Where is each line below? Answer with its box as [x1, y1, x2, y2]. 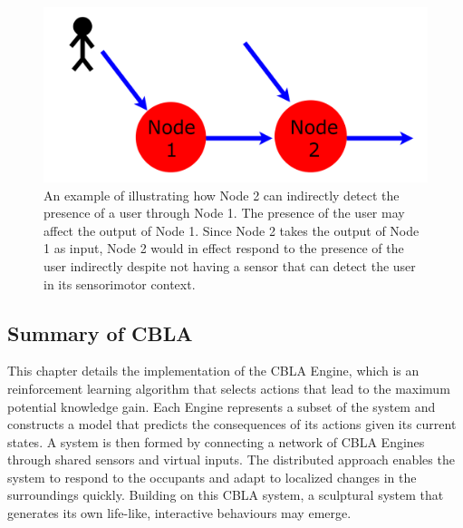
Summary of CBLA [7, 318, 193, 347]
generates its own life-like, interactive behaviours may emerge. [7, 504, 352, 523]
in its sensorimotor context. [43, 274, 196, 293]
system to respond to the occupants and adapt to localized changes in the [7, 467, 417, 486]
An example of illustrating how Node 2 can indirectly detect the [43, 185, 400, 204]
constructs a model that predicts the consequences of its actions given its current [7, 415, 457, 434]
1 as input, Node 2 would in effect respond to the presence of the [43, 239, 404, 258]
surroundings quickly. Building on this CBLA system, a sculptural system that [7, 485, 444, 504]
